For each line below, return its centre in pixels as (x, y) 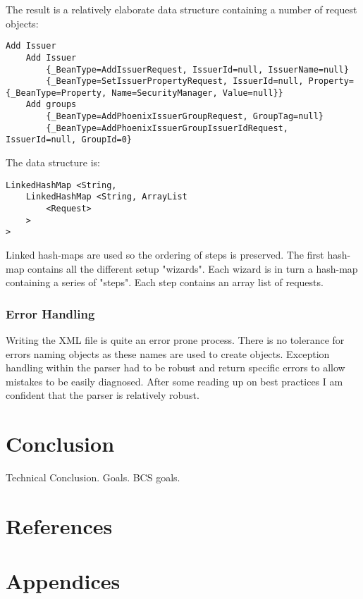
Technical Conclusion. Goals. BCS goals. (93, 477)
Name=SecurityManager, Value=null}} (197, 93)
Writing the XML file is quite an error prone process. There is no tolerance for (175, 339)
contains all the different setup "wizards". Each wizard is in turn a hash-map (193, 268)
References (59, 525)
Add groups (51, 105)
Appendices (63, 581)
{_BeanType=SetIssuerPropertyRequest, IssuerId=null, (175, 81)
